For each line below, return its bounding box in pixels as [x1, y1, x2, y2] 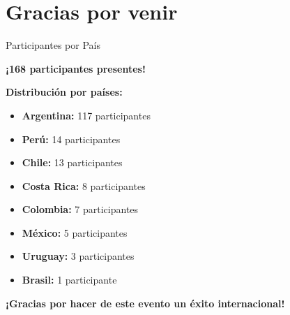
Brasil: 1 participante [22, 272, 117, 287]
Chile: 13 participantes [22, 155, 123, 170]
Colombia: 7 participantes [22, 202, 139, 217]
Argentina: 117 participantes [22, 108, 151, 122]
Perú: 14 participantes [22, 131, 121, 146]
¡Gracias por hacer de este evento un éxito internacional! [6, 295, 285, 310]
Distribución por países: [6, 85, 123, 99]
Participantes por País [6, 38, 100, 52]
